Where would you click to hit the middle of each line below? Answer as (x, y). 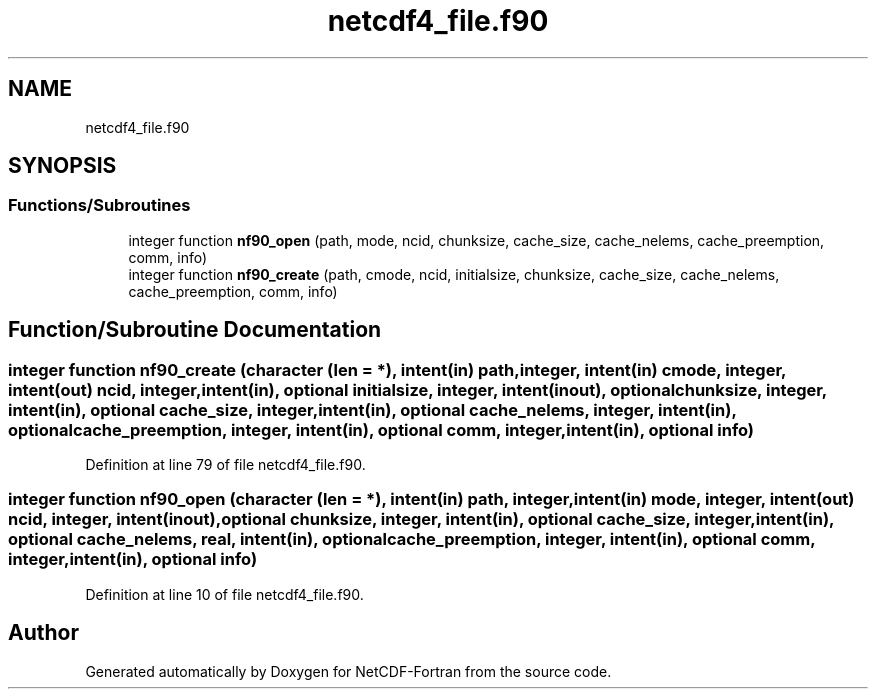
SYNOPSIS (62, 166)
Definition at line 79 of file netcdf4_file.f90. (225, 465)
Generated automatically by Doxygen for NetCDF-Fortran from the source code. (348, 671)
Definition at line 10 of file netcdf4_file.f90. (224, 594)
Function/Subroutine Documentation (195, 330)
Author (43, 633)
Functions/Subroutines (99, 205)
